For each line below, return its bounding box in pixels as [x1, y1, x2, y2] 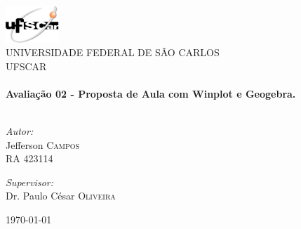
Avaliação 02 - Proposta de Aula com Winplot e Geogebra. [6, 86, 296, 100]
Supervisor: [6, 174, 53, 189]
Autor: [6, 124, 34, 138]
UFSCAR [6, 58, 47, 73]
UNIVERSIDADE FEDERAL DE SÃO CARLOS [6, 45, 220, 60]
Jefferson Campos [6, 137, 80, 152]
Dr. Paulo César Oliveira [6, 188, 116, 203]
